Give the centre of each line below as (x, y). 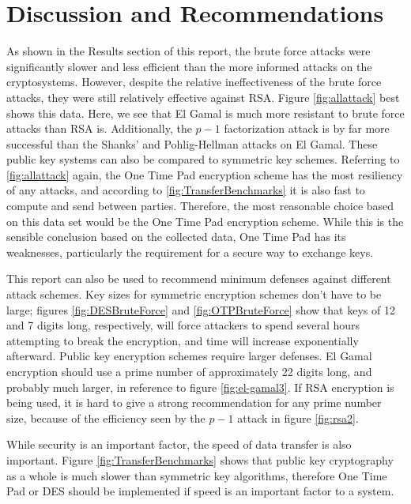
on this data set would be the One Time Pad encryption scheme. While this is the (205, 221)
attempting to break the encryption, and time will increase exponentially (183, 340)
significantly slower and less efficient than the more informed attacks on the (189, 66)
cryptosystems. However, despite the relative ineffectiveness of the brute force (194, 82)
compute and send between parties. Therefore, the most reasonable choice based (200, 206)
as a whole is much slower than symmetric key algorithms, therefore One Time (197, 475)
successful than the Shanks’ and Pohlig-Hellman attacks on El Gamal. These (192, 143)
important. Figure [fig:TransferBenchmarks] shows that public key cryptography (200, 459)
